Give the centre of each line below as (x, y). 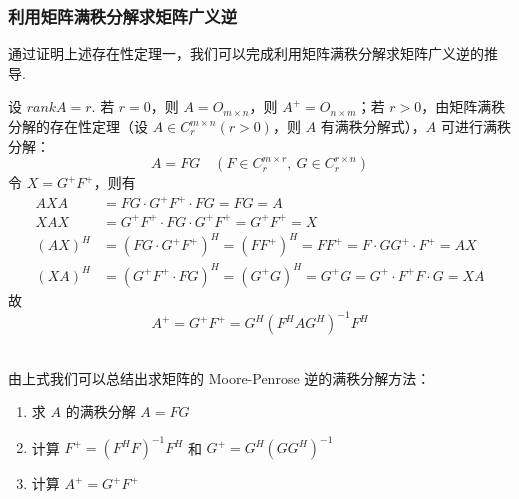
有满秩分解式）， (373, 126)
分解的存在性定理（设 (78, 126)
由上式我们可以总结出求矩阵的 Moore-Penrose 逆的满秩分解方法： (219, 377)
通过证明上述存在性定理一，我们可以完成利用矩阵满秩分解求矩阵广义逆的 (246, 53)
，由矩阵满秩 (463, 106)
